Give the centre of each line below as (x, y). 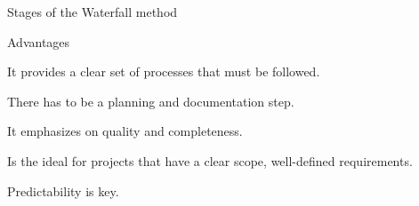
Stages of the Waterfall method (93, 12)
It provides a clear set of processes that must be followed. (164, 71)
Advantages (39, 41)
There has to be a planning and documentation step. (151, 101)
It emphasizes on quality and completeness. (125, 131)
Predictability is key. (63, 190)
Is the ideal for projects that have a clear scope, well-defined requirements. (210, 160)
